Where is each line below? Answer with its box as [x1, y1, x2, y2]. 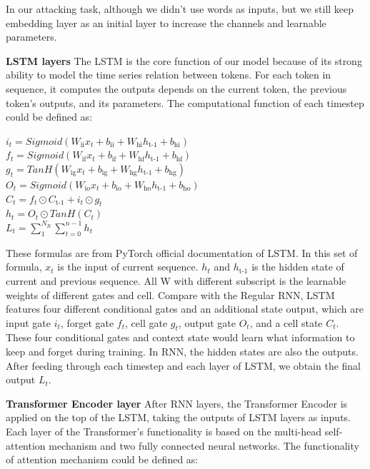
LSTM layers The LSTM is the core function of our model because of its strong [6, 53, 362, 68]
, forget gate [60, 315, 114, 330]
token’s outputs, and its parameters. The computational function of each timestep [6, 95, 364, 110]
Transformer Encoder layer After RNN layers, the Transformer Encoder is [6, 395, 348, 410]
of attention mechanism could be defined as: [6, 452, 199, 467]
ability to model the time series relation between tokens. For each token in [6, 67, 331, 82]
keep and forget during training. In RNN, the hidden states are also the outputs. [6, 344, 359, 359]
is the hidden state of [251, 259, 344, 274]
